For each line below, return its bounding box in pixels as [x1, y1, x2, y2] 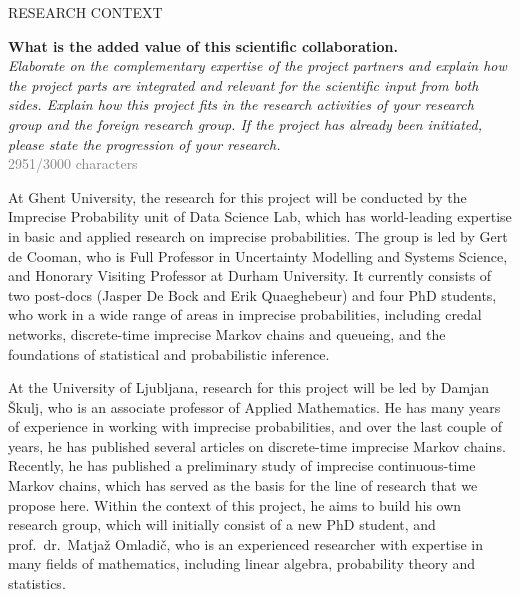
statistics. [8, 573, 66, 594]
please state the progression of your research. [8, 133, 281, 154]
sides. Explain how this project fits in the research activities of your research [8, 94, 474, 115]
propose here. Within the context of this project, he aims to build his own [8, 494, 462, 515]
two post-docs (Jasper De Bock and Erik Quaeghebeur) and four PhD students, [8, 284, 497, 305]
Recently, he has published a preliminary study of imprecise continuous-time [8, 455, 476, 476]
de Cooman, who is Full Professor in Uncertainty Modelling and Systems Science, [8, 245, 508, 266]
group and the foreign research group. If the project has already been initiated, [8, 113, 483, 134]
